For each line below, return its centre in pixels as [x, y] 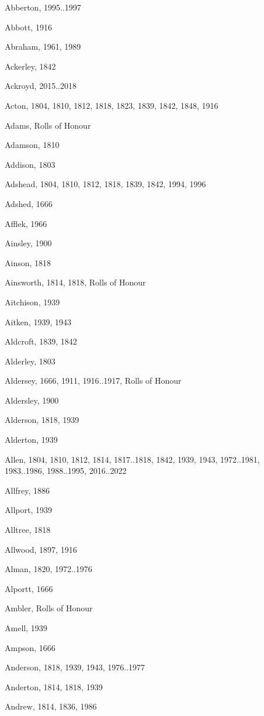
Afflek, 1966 [26, 223]
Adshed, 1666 [29, 203]
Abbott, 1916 [28, 27]
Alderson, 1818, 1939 [42, 420]
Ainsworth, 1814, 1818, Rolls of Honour [75, 282]
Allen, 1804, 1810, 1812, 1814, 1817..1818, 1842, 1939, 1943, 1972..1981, [132, 459]
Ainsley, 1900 [28, 243]
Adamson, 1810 [32, 145]
